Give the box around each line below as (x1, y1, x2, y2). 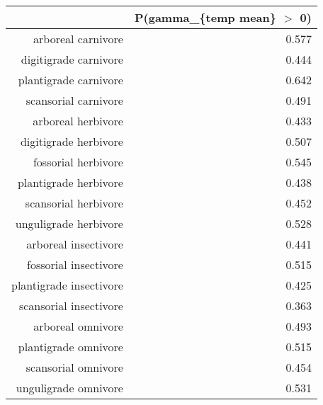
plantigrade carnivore (18, 72, 123, 88)
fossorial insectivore (27, 256, 123, 273)
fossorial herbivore (33, 154, 123, 170)
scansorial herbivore (25, 195, 123, 211)
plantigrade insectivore (11, 277, 123, 293)
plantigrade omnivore (18, 338, 123, 355)
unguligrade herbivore (15, 215, 123, 232)
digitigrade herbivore (20, 133, 123, 149)
